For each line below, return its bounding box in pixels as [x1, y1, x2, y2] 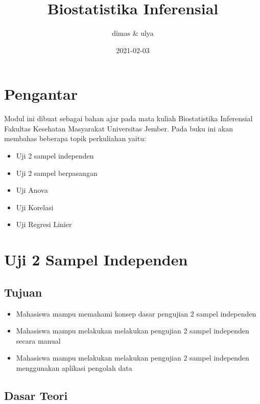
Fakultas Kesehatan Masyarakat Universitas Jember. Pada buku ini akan [4, 123, 233, 133]
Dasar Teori [4, 387, 68, 403]
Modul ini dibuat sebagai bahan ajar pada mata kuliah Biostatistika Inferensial [4, 113, 253, 124]
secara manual [16, 335, 61, 346]
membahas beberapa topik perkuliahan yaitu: [4, 133, 146, 144]
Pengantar [4, 83, 78, 104]
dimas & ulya [112, 28, 154, 38]
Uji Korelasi [16, 201, 54, 212]
